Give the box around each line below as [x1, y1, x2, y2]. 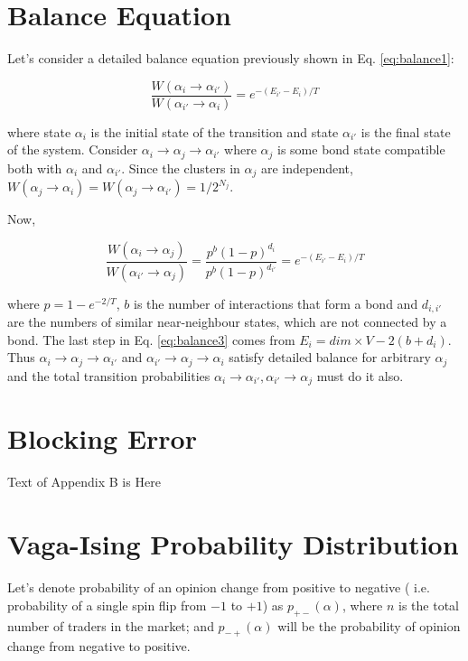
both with [7, 158, 62, 177]
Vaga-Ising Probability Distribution [7, 526, 459, 563]
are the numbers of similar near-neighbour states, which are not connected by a [7, 312, 447, 331]
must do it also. [316, 366, 404, 385]
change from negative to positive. [7, 637, 191, 656]
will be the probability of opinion [277, 616, 461, 635]
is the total [398, 595, 459, 614]
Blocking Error [7, 420, 197, 457]
